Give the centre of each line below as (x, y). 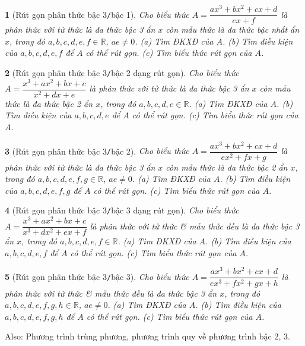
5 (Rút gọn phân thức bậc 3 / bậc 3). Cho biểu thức (97, 276)
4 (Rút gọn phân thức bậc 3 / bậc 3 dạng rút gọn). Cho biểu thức (122, 210)
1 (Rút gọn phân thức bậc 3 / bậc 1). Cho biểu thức (97, 14)
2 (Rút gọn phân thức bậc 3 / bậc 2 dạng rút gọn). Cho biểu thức (122, 72)
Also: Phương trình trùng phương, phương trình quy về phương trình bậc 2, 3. (147, 336)
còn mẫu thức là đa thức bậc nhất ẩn (233, 29)
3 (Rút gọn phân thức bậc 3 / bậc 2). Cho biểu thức (97, 151)
